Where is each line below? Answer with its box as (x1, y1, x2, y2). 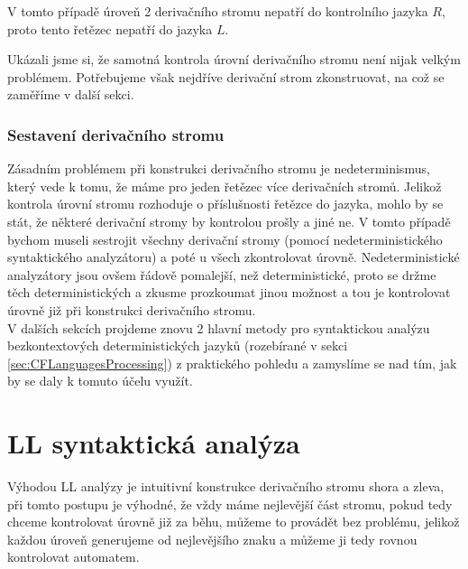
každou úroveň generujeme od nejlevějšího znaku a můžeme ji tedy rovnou (7, 529, 418, 548)
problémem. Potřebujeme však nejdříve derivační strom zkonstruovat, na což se (7, 67, 445, 86)
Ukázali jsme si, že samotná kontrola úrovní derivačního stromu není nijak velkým (7, 50, 461, 69)
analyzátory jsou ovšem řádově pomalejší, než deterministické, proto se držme (7, 265, 436, 284)
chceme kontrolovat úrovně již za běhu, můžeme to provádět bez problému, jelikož (7, 512, 460, 531)
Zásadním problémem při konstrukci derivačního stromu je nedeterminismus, (7, 159, 430, 178)
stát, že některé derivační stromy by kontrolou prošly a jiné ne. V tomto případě (7, 211, 451, 230)
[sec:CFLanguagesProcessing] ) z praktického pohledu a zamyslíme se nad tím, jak (7, 353, 457, 372)
